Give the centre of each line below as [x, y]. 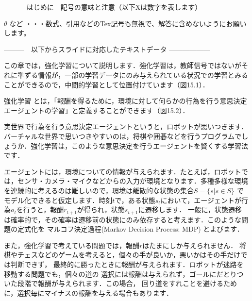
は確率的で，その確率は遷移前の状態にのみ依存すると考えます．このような [123, 219]
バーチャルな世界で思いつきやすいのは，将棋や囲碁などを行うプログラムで [123, 136]
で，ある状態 [135, 200]
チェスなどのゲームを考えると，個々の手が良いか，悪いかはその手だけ [129, 255]
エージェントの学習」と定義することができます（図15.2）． [97, 110]
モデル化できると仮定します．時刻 [58, 200]
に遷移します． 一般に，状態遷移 [190, 209]
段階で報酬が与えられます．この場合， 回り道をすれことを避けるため [127, 283]
